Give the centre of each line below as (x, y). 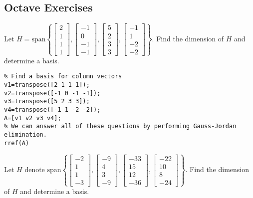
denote (35, 169)
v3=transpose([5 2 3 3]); (47, 101)
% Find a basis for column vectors (63, 77)
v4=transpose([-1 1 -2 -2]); (52, 110)
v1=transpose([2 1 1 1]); (47, 85)
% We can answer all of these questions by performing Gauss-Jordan (120, 126)
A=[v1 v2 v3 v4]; (33, 118)
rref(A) (17, 143)
